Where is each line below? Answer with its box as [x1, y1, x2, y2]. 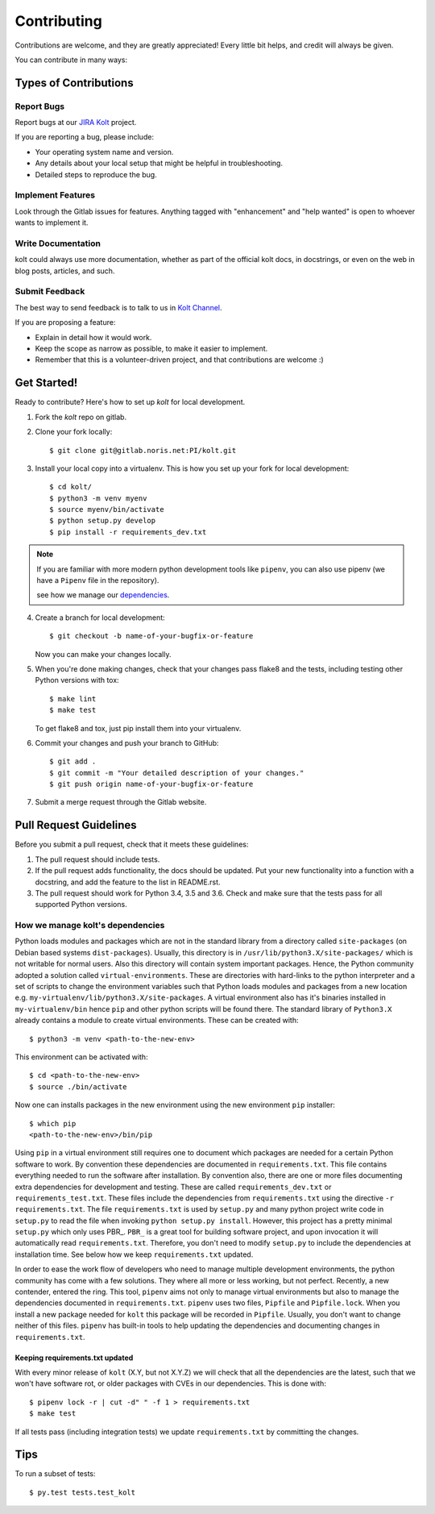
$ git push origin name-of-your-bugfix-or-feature [49, 780, 254, 789]
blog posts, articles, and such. [14, 266, 115, 276]
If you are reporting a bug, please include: [14, 132, 155, 142]
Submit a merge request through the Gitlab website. [35, 797, 207, 807]
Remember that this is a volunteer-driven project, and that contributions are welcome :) [35, 355, 324, 364]
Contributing [14, 12, 102, 30]
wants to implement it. [14, 218, 89, 227]
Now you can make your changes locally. [35, 649, 172, 659]
